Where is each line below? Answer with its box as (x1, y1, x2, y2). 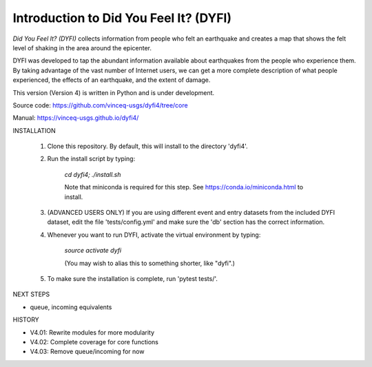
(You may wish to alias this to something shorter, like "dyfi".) (64, 259, 236, 267)
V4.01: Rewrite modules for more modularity (30, 328, 155, 337)
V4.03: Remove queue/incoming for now (30, 348, 145, 356)
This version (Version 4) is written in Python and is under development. (12, 88, 215, 96)
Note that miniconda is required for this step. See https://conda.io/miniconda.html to (64, 183, 303, 191)
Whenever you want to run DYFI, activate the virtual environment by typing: (47, 231, 261, 239)
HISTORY (12, 315, 39, 324)
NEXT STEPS (12, 290, 50, 299)
